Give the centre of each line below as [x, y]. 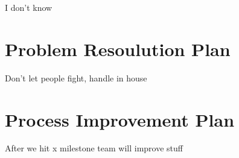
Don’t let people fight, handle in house [76, 77]
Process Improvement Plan [120, 119]
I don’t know [29, 7]
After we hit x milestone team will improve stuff [94, 148]
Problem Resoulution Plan [118, 49]
